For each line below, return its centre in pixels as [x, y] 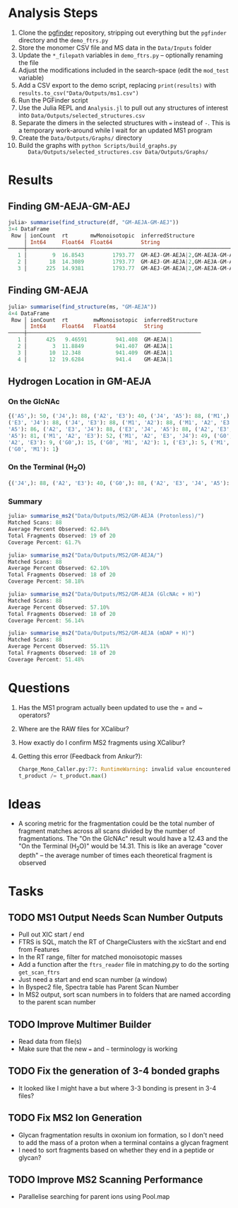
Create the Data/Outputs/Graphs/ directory [80, 138]
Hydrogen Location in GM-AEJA [80, 382]
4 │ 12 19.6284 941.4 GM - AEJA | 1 [95, 359]
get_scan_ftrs [39, 973]
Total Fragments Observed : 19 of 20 [62, 535]
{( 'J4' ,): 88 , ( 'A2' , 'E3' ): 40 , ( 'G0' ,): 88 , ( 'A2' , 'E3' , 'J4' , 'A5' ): [119, 483]
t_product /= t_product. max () [63, 776]
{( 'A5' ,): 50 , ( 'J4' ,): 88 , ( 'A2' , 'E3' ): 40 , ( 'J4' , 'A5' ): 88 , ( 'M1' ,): [120, 416]
